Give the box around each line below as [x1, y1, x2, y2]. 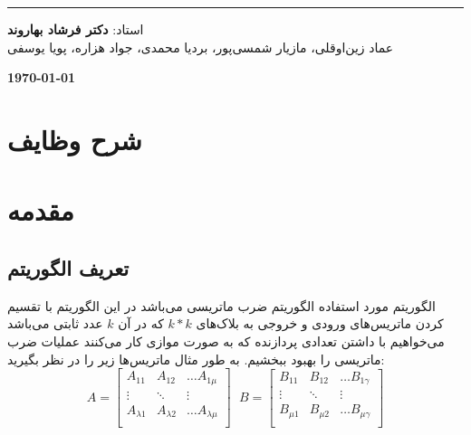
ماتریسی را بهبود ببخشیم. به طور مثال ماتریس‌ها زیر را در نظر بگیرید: [7, 349, 385, 368]
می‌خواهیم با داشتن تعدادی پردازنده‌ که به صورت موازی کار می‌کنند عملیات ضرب [7, 331, 445, 350]
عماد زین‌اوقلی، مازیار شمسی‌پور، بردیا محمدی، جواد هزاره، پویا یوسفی [7, 37, 394, 56]
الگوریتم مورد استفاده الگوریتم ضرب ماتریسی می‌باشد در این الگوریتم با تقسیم [7, 296, 436, 315]
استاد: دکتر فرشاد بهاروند [7, 20, 144, 38]
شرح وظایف [7, 120, 142, 157]
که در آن [118, 314, 164, 333]
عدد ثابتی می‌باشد [7, 314, 103, 333]
